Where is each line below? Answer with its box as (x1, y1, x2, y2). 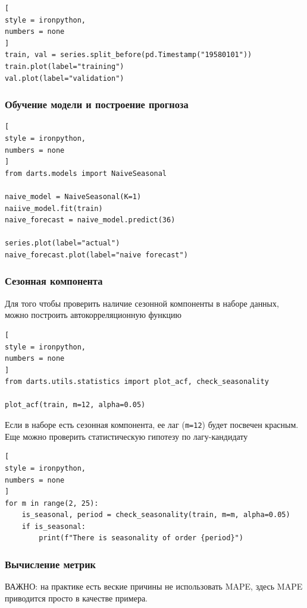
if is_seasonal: (21, 522, 86, 531)
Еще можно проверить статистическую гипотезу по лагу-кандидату (5, 430, 248, 442)
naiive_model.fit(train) (5, 204, 103, 213)
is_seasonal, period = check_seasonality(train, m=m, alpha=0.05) (21, 511, 290, 519)
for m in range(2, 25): (5, 499, 99, 508)
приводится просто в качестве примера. (5, 591, 148, 604)
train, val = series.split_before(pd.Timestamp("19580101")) (5, 51, 252, 59)
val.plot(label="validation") (5, 74, 124, 83)
